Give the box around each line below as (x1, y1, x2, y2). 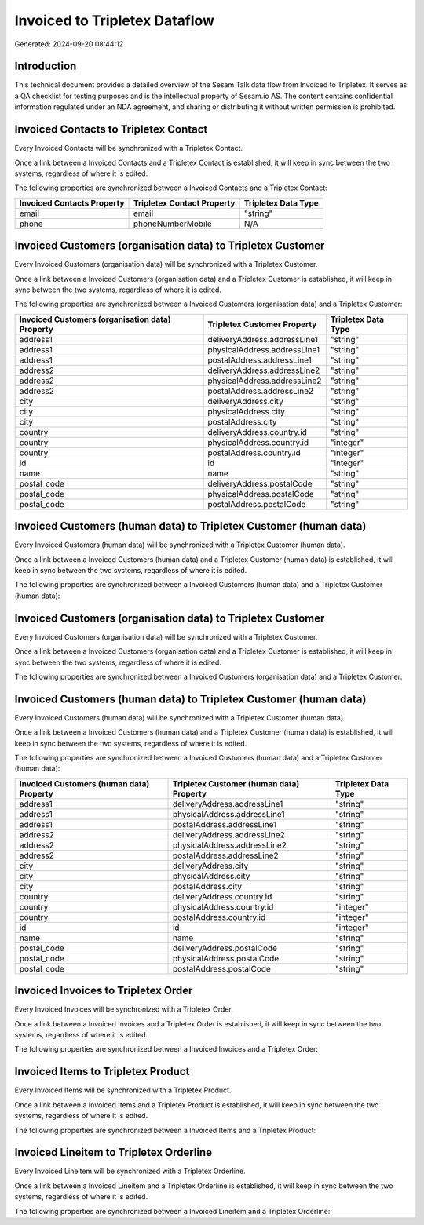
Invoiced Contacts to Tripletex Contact (14, 122, 208, 137)
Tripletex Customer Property (207, 319, 317, 330)
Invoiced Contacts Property (19, 197, 125, 208)
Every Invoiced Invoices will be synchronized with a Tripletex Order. (14, 1004, 233, 1014)
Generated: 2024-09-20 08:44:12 (14, 39, 124, 49)
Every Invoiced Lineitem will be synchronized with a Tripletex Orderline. (14, 1166, 247, 1176)
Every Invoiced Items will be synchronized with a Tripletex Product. (14, 1085, 232, 1095)
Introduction (14, 60, 77, 73)
